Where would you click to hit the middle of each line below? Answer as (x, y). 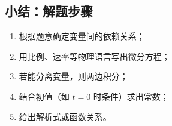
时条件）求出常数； (131, 96)
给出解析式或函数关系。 (65, 116)
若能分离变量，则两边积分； (73, 76)
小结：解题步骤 (49, 11)
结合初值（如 (44, 96)
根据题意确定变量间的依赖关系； (82, 36)
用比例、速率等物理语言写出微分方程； (94, 56)
